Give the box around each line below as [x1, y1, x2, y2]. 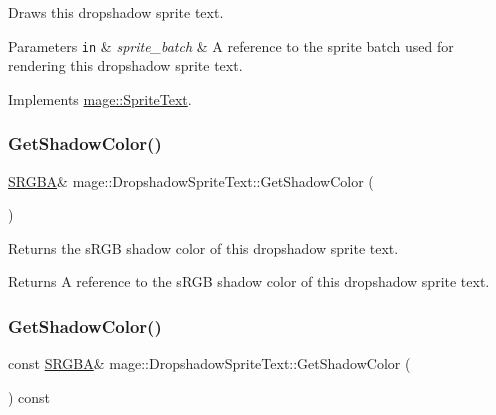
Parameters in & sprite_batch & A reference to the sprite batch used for [8, 35, 454, 56]
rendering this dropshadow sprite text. [8, 55, 243, 76]
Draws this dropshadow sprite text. [8, 2, 224, 22]
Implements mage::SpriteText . [8, 88, 192, 109]
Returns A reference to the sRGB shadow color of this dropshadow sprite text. [8, 271, 490, 292]
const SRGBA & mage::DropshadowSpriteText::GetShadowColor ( [8, 353, 411, 374]
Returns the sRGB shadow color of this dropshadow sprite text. [8, 237, 399, 258]
